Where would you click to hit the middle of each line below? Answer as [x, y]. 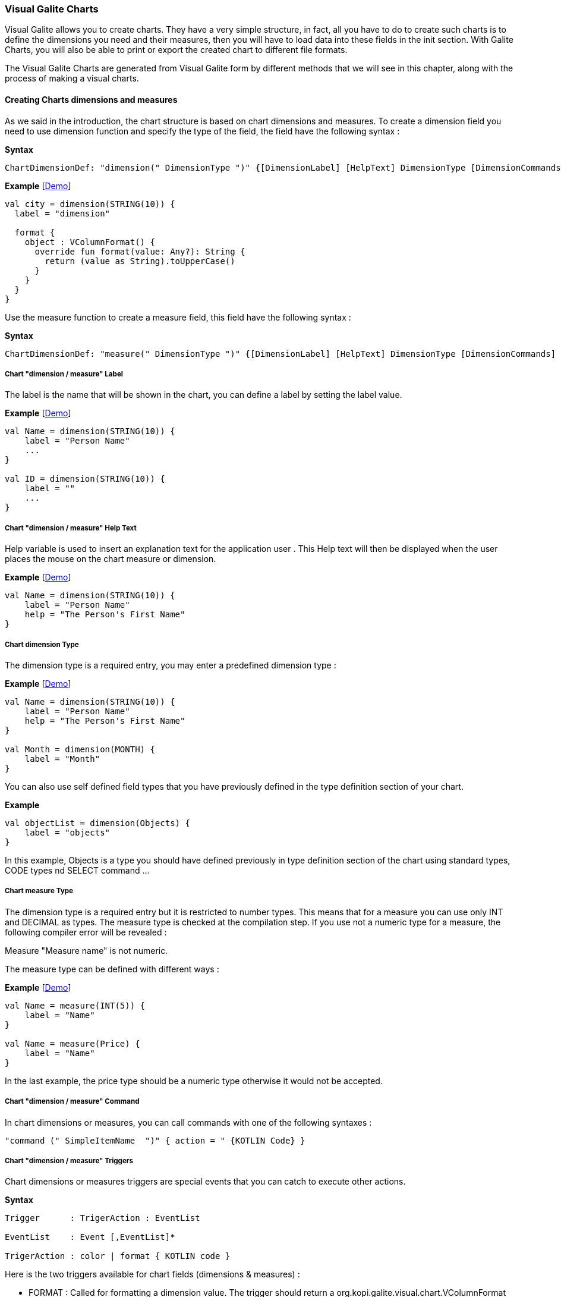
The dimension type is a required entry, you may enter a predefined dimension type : [171, 665]
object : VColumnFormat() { [90, 242]
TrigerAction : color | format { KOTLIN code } [118, 1256]
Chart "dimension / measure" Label [64, 374]
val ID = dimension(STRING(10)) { [85, 479]
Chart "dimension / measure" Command [72, 1102]
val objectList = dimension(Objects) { [97, 823]
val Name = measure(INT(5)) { [75, 1005]
